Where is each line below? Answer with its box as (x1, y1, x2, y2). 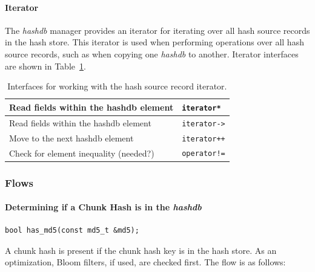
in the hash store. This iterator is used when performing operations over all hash (5, 36, 304, 48)
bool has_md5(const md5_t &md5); (5, 226, 139, 235)
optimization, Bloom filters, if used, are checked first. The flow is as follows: (5, 256, 286, 268)
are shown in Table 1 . (5, 59, 86, 72)
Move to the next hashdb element (9, 131, 134, 144)
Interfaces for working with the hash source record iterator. (7, 80, 227, 92)
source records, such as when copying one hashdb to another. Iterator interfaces (5, 47, 299, 60)
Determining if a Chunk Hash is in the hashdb (5, 201, 202, 213)
